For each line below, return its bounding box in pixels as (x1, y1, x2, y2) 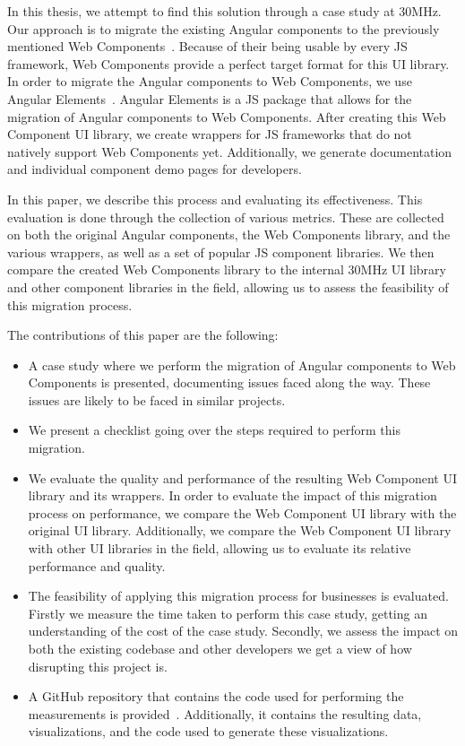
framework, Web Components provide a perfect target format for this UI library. (7, 54, 450, 73)
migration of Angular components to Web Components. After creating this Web (7, 107, 446, 126)
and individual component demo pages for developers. (7, 160, 302, 178)
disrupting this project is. (28, 656, 168, 675)
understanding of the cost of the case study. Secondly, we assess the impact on (28, 621, 459, 640)
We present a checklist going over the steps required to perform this (28, 421, 400, 439)
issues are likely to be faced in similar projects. (28, 390, 286, 409)
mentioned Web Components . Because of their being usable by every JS (7, 37, 408, 56)
